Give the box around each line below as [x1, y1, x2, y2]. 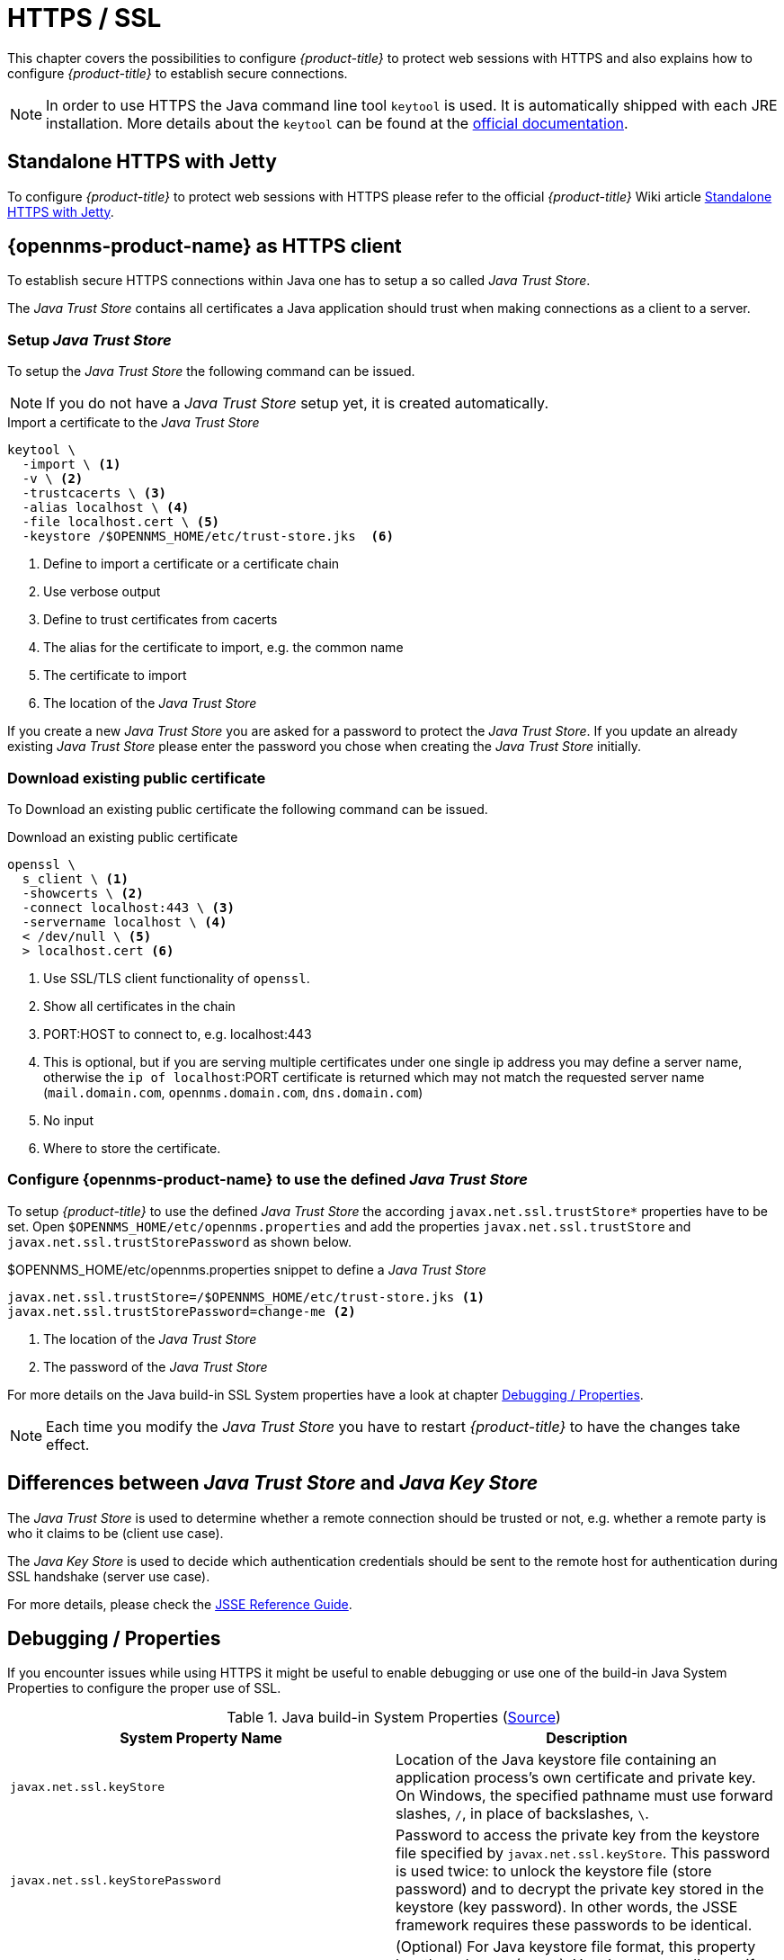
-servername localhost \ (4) [22, 914, 227, 929]
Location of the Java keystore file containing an [396, 1750, 717, 1769]
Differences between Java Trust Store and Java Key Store [7, 1472, 539, 1495]
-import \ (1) [22, 457, 121, 472]
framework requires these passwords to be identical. [396, 1916, 753, 1935]
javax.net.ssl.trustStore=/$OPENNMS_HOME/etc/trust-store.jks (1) [7, 1289, 486, 1304]
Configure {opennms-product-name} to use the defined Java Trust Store [7, 1170, 528, 1189]
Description [546, 1729, 628, 1748]
